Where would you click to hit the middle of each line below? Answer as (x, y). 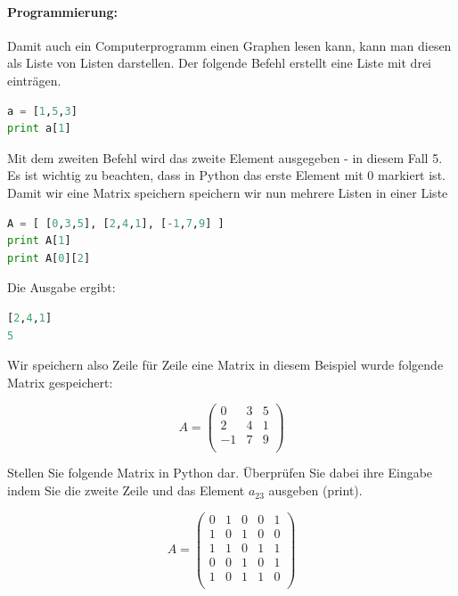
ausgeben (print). (315, 490)
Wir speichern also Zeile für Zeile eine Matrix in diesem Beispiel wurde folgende (225, 365)
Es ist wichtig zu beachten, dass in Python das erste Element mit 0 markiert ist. (226, 175)
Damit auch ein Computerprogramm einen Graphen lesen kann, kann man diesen (229, 45)
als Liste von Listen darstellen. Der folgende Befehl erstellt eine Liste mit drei (219, 63)
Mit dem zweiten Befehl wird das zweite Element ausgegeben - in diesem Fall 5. (225, 157)
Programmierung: (62, 11)
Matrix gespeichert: (60, 382)
